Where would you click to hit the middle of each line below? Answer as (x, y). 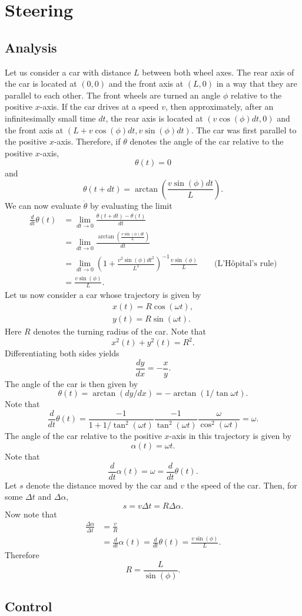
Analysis (31, 47)
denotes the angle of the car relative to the (207, 141)
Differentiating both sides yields (62, 353)
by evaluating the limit (131, 205)
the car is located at (41, 83)
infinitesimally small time (50, 118)
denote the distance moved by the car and (102, 485)
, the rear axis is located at (154, 118)
